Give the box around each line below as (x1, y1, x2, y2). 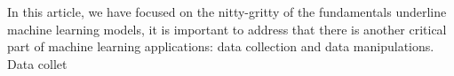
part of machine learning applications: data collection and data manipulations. (7, 37, 434, 56)
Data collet (7, 54, 68, 72)
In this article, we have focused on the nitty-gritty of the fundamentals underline (7, 3, 447, 20)
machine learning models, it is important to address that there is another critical (7, 19, 447, 38)
